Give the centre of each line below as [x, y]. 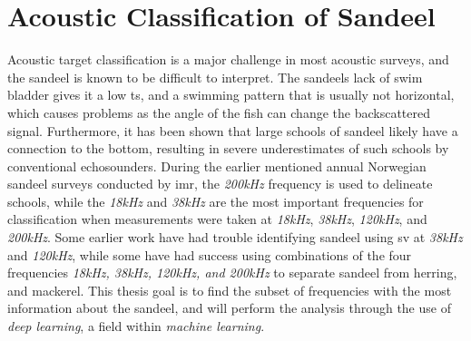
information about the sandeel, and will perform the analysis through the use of [229, 308]
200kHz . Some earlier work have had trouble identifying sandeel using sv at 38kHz [235, 237]
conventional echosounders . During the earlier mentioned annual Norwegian [217, 166]
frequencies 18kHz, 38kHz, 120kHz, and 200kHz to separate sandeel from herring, [232, 273]
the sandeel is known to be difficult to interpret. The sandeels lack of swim [215, 77]
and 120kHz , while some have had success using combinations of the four [210, 254]
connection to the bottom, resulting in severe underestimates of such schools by [228, 148]
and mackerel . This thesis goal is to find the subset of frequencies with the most [230, 290]
